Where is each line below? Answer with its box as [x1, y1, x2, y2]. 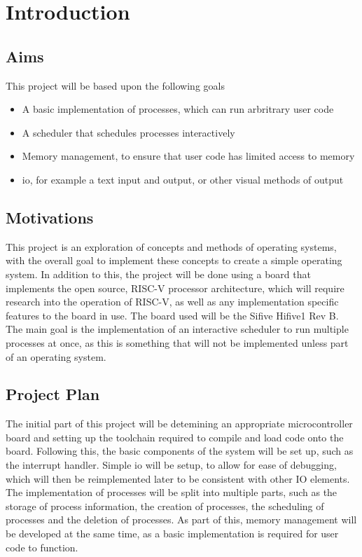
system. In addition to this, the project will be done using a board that [6, 266, 311, 281]
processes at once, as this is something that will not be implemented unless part [6, 335, 349, 350]
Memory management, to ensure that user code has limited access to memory [22, 149, 355, 163]
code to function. [6, 539, 78, 554]
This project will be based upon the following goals [6, 78, 225, 92]
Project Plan [6, 383, 100, 405]
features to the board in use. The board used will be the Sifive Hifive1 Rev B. [6, 308, 339, 322]
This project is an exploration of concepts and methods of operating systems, [6, 239, 337, 254]
